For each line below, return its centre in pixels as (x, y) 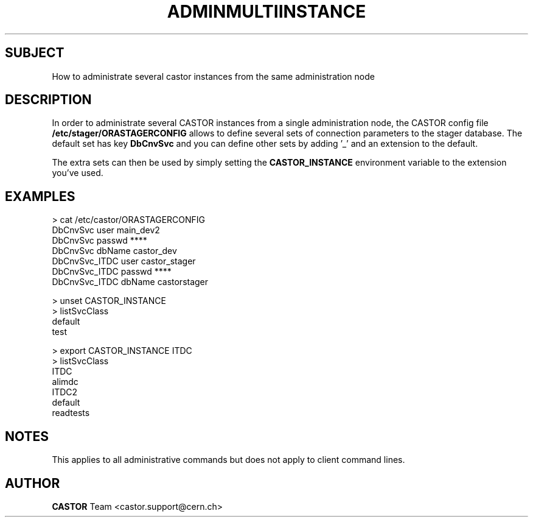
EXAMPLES (40, 196)
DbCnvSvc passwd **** (99, 241)
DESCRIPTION (48, 100)
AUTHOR (33, 483)
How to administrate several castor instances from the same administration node (213, 76)
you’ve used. (78, 173)
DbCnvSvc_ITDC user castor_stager (124, 261)
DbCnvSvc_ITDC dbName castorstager (130, 282)
